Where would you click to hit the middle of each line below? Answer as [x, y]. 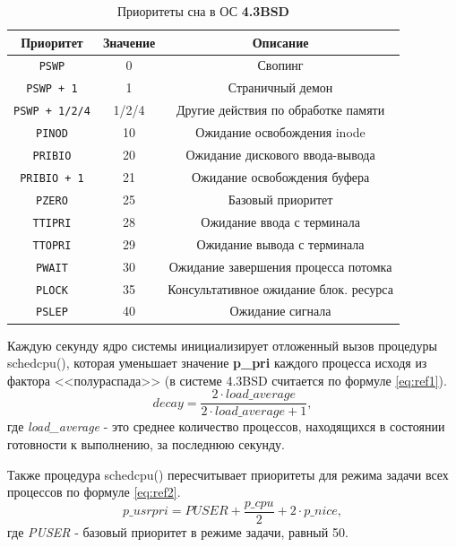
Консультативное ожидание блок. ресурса [280, 288]
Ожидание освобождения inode [280, 132]
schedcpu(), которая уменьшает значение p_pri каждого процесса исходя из [217, 363]
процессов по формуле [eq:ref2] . [94, 492]
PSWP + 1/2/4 [52, 112]
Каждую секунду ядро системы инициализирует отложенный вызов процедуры [222, 345]
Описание [280, 42]
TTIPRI [52, 223]
